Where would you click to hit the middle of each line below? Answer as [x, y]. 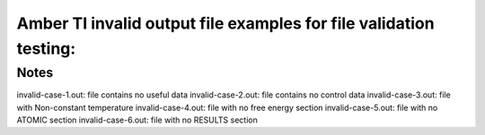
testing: [46, 48]
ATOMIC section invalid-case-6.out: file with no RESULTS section [137, 120]
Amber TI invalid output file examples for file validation [225, 23]
